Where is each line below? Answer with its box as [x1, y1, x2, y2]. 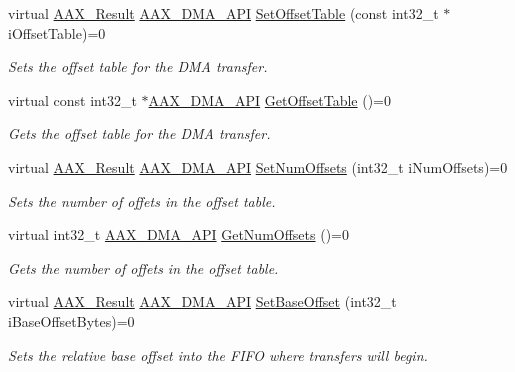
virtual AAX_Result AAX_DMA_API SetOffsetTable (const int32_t [8, 3, 439, 23]
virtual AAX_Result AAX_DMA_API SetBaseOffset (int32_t [8, 291, 397, 312]
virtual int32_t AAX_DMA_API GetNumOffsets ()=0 [8, 224, 350, 245]
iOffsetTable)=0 [8, 22, 106, 43]
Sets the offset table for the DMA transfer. [8, 56, 268, 77]
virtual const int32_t [8, 89, 137, 110]
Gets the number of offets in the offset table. [8, 257, 279, 278]
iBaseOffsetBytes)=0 [8, 310, 135, 331]
